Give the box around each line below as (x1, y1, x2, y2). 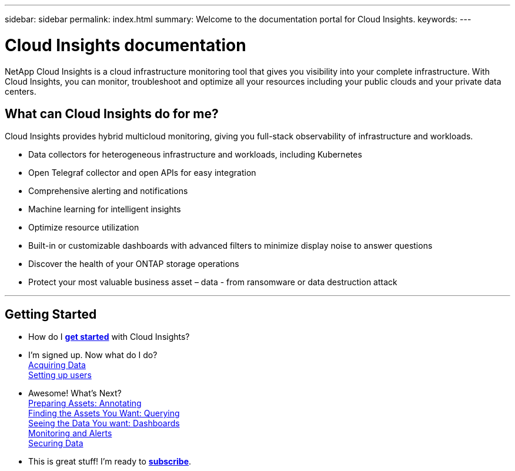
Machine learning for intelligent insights (28, 204, 181, 215)
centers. (5, 86, 36, 96)
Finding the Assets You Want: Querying (28, 408, 180, 419)
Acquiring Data (28, 360, 86, 370)
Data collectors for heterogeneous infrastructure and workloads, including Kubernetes (28, 149, 362, 160)
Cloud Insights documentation (5, 35, 246, 55)
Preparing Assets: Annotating (28, 398, 142, 409)
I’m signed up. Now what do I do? (28, 350, 158, 360)
